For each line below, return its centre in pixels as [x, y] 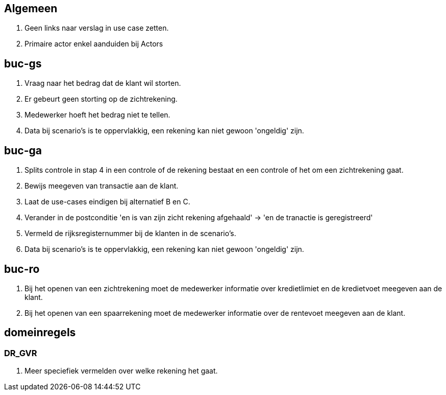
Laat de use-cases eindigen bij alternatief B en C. [107, 202]
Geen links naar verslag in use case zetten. [97, 28]
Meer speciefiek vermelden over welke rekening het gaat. [121, 371]
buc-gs [23, 63]
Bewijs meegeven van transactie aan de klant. [102, 186]
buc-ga [23, 150]
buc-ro [22, 269]
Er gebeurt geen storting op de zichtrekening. [101, 99]
